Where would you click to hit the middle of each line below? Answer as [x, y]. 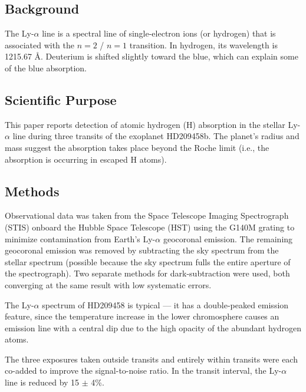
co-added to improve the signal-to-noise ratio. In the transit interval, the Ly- [143, 370]
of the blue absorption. [46, 67]
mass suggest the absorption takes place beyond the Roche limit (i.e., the [137, 147]
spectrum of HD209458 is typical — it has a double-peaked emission [165, 304]
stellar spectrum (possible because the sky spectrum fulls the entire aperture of [148, 261]
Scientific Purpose [61, 99]
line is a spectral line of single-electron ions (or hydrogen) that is [159, 33]
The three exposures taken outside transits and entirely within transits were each [151, 359]
